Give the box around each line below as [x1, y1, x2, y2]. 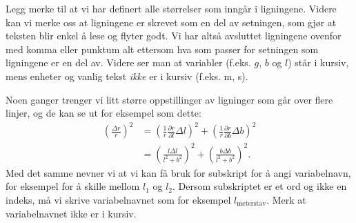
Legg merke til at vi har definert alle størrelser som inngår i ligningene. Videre [6, 1, 337, 15]
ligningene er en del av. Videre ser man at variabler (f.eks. [6, 55, 251, 70]
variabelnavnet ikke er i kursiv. [6, 206, 137, 220]
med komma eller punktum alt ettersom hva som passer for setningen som [6, 41, 319, 56]
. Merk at [266, 193, 306, 206]
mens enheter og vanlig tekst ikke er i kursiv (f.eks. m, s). [6, 68, 248, 83]
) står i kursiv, [288, 55, 349, 70]
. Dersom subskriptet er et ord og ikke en [172, 179, 347, 193]
